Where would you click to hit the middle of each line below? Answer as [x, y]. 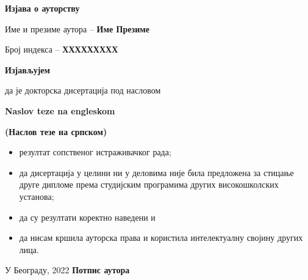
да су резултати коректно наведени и [87, 217]
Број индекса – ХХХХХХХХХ [62, 49]
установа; [37, 196]
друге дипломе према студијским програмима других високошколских [149, 184]
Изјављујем [28, 69]
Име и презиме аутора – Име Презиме [77, 28]
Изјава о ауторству [42, 8]
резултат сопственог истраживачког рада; [95, 152]
